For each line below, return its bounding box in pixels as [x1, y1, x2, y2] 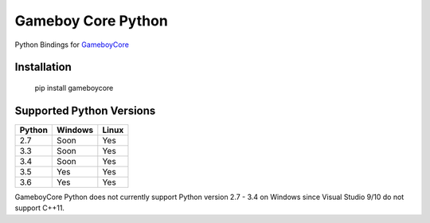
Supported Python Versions [14, 104, 156, 117]
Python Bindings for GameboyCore [14, 40, 129, 49]
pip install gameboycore [34, 83, 114, 92]
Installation [14, 61, 72, 74]
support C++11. [14, 203, 65, 213]
